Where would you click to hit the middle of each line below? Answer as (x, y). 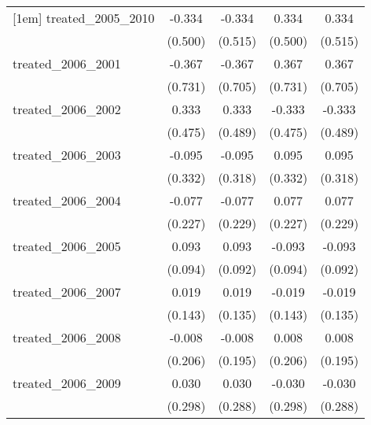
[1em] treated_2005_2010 (84, 18)
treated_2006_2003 (67, 155)
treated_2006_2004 (67, 200)
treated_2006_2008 (67, 337)
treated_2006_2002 (67, 109)
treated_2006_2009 (67, 383)
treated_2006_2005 (67, 246)
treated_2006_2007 (67, 292)
